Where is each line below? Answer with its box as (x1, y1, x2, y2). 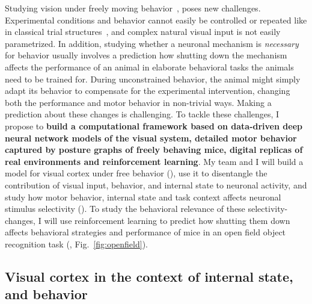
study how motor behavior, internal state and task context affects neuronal (5, 190, 281, 203)
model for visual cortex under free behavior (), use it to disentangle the (5, 167, 268, 179)
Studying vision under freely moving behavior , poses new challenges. (5, 2, 261, 14)
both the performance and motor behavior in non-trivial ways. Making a (5, 96, 272, 108)
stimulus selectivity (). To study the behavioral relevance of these (5, 202, 245, 215)
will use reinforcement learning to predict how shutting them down (44, 214, 290, 226)
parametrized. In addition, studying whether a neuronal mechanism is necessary (5, 37, 299, 49)
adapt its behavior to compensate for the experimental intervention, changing (5, 84, 290, 97)
